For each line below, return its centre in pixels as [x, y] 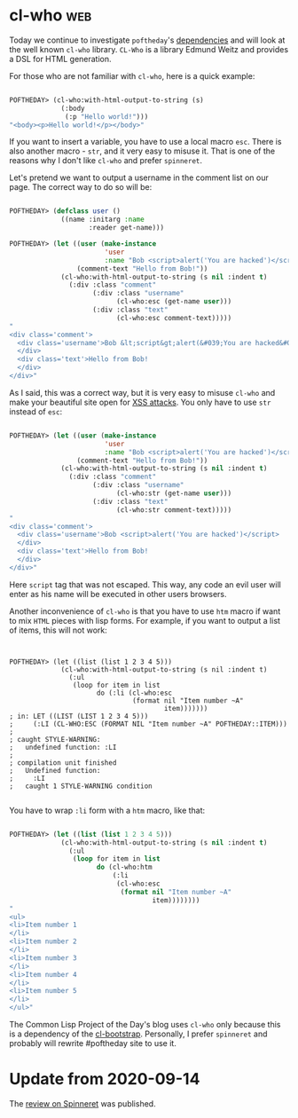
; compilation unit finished [63, 763]
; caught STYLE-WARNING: [55, 739]
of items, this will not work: [59, 630]
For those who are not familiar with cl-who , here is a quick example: [132, 75]
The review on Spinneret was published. [83, 1104]
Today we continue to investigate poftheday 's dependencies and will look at [147, 40]
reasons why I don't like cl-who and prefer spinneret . [106, 161]
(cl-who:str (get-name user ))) [174, 493]
